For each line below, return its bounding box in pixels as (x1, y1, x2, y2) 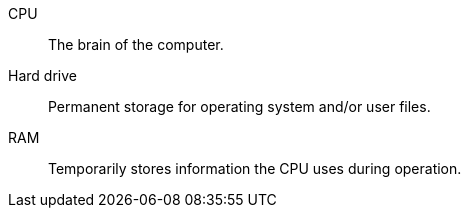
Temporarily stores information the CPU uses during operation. (48, 160, 462, 177)
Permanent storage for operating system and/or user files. (48, 98, 431, 115)
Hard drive (8, 67, 77, 84)
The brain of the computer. (48, 36, 224, 53)
